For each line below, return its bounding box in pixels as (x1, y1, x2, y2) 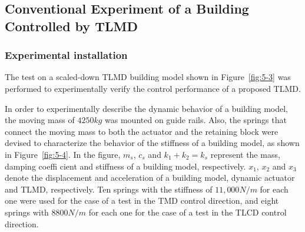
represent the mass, (210, 148, 280, 160)
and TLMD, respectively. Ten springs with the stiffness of (5, 183, 213, 195)
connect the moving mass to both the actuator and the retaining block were (5, 125, 279, 137)
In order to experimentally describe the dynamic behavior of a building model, (5, 102, 288, 114)
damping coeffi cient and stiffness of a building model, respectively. (5, 160, 246, 172)
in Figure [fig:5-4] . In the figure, (5, 148, 121, 160)
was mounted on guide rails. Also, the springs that (105, 114, 287, 126)
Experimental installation (5, 48, 128, 62)
